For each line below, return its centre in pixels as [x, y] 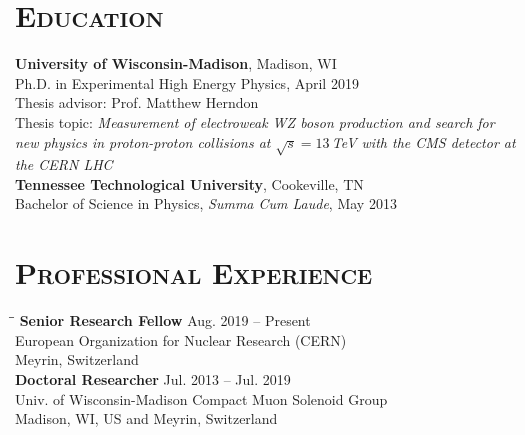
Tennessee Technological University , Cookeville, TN [189, 183]
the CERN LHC [64, 164]
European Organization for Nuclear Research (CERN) [181, 339]
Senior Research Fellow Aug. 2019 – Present [165, 320]
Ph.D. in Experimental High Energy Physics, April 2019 [187, 82]
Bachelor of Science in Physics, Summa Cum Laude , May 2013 [206, 203]
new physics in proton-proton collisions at [143, 141]
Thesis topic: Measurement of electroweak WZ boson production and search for [255, 121]
